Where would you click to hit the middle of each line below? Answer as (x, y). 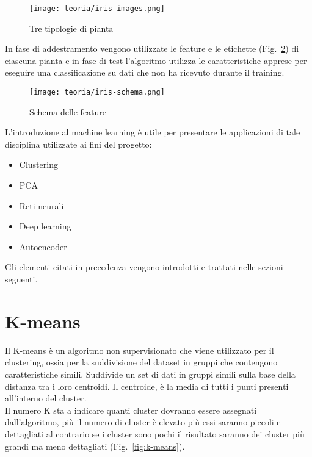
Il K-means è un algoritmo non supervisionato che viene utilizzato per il (140, 350)
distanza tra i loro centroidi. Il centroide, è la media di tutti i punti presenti (147, 386)
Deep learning (45, 226)
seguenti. (21, 279)
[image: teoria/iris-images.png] (97, 9)
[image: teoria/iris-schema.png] (97, 92)
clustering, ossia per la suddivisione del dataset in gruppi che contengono (141, 362)
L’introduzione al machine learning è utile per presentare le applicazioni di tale (153, 132)
